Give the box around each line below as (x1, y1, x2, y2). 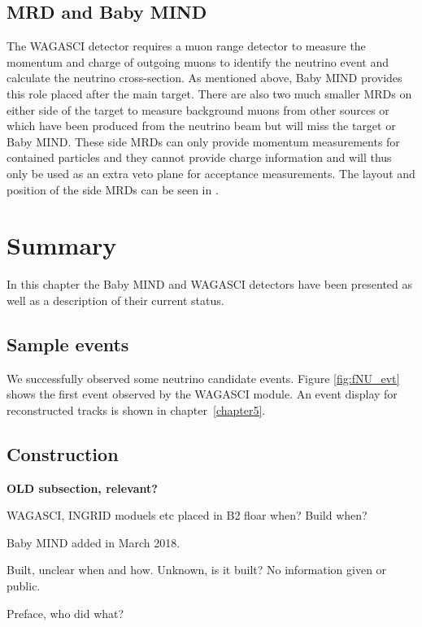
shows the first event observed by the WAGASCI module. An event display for (7, 385, 398, 403)
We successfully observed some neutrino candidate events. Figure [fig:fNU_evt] (7, 369, 400, 386)
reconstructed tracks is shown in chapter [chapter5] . (7, 401, 266, 418)
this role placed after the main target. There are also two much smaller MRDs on (7, 85, 412, 102)
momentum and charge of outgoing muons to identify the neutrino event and (7, 53, 389, 70)
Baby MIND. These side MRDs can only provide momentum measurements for (7, 133, 400, 150)
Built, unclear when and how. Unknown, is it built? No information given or (7, 561, 387, 578)
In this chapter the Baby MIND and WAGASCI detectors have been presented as (7, 276, 413, 293)
